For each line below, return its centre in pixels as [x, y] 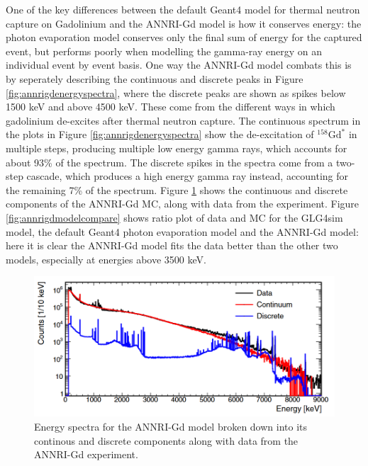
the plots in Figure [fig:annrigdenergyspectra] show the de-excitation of [160, 134]
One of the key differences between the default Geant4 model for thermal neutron [183, 9]
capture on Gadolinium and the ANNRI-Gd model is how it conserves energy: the [184, 23]
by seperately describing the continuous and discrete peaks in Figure [155, 78]
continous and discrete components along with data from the [166, 440]
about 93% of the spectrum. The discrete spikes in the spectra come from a [169, 162]
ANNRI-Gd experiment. [86, 454]
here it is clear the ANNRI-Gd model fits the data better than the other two [172, 245]
